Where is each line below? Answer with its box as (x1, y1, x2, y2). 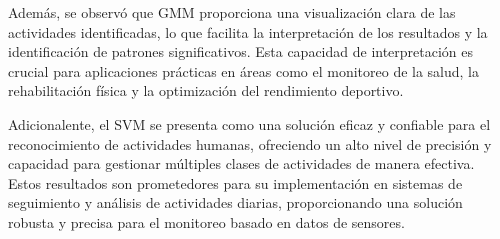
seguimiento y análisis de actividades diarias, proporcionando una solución (8, 192, 463, 213)
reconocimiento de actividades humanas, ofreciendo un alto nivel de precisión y (8, 133, 492, 154)
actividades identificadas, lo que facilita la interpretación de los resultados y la (8, 21, 488, 42)
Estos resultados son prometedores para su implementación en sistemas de (8, 172, 463, 193)
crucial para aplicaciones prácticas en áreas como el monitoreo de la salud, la (8, 60, 480, 81)
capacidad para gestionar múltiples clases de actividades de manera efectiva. (8, 153, 475, 174)
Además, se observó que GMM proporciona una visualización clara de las (8, 2, 456, 22)
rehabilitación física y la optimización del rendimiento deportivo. (8, 80, 404, 101)
